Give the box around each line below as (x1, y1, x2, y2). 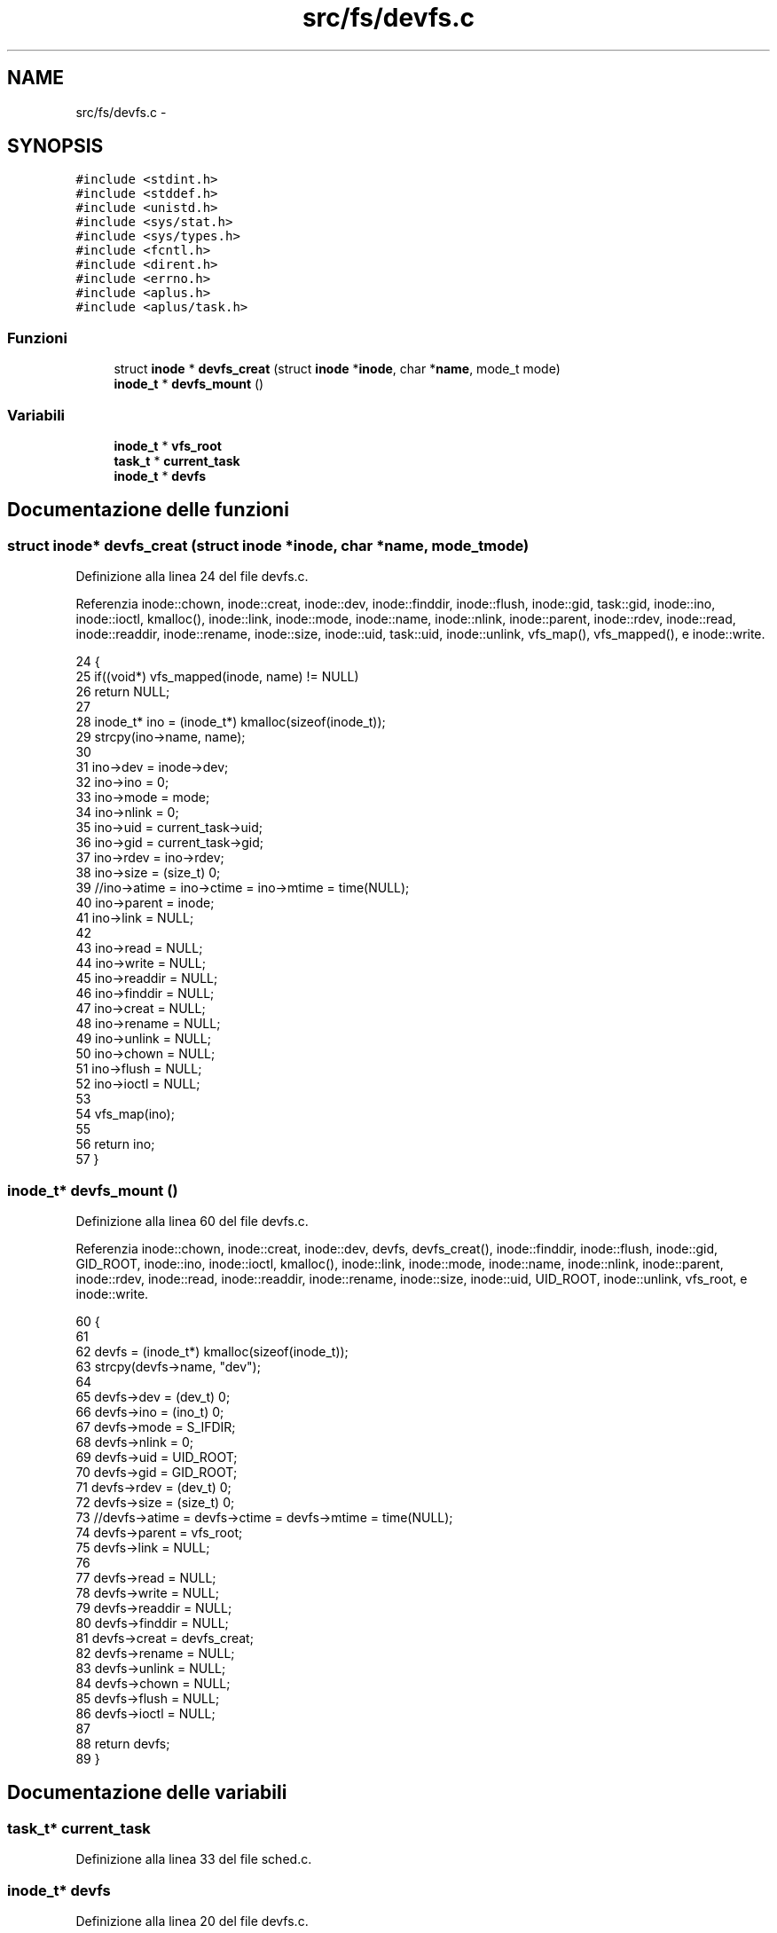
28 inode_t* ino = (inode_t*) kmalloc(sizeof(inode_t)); (75, 714, 386, 730)
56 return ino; (75, 1136, 155, 1152)
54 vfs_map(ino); (75, 1106, 175, 1122)
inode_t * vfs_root (114, 437, 222, 453)
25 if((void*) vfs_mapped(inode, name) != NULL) (75, 669, 359, 685)
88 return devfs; (75, 1735, 170, 1751)
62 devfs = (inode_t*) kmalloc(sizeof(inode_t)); (75, 1343, 349, 1359)
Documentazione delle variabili (7, 1781, 287, 1804)
